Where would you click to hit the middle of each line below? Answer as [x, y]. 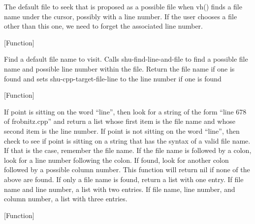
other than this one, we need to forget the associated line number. [103, 26]
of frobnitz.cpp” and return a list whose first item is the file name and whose [120, 121]
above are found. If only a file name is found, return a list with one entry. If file [124, 179]
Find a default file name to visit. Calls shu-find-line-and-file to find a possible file [126, 59]
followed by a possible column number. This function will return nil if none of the [127, 169]
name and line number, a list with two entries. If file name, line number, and [120, 189]
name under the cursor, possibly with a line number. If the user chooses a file [121, 16]
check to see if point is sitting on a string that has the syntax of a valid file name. [127, 140]
